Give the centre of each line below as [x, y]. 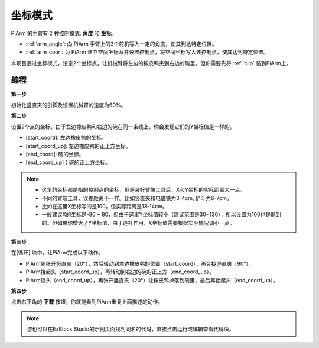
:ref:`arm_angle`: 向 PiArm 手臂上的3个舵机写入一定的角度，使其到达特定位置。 [121, 44]
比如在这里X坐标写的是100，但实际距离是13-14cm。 [105, 206]
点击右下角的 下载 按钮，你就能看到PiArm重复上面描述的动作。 [87, 302]
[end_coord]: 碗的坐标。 [55, 154]
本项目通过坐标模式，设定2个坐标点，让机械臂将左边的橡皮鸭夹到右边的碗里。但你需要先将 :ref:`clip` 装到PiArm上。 [151, 63]
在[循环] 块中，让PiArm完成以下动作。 [57, 253]
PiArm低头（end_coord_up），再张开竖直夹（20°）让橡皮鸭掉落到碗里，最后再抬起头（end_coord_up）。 [152, 280]
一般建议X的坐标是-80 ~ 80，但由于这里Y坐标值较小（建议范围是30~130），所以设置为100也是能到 [161, 215]
